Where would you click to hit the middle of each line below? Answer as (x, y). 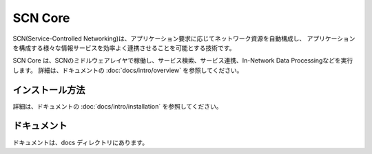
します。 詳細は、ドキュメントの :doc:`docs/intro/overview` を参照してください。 (128, 70)
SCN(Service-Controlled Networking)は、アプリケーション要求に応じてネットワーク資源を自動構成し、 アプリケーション (184, 38)
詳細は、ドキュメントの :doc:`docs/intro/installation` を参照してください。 (118, 106)
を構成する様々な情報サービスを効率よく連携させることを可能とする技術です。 (124, 47)
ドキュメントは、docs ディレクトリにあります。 (80, 142)
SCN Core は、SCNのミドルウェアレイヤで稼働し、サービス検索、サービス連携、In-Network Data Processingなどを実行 (183, 60)
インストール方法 (49, 90)
